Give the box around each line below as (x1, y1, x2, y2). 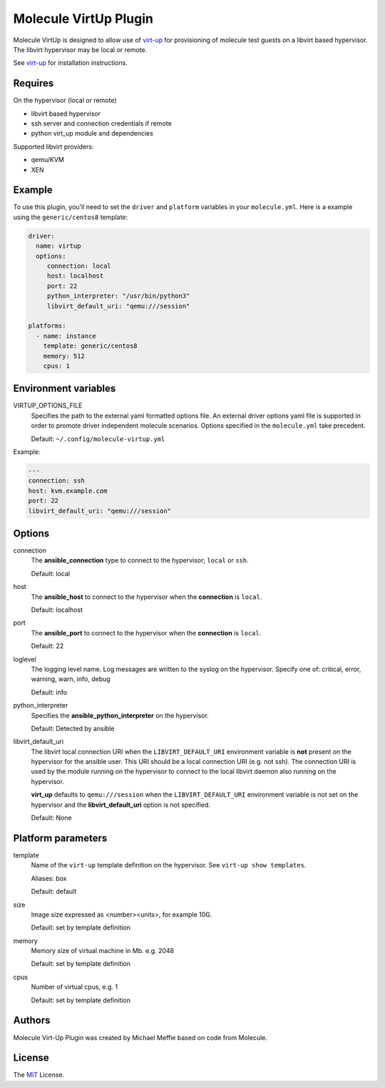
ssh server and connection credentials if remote (31, 119, 173, 128)
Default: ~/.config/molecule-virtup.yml (31, 434, 165, 443)
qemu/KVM (31, 156, 64, 164)
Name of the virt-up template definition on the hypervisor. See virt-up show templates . (31, 861, 307, 870)
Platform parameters (13, 832, 108, 844)
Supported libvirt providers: (13, 142, 94, 151)
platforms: (28, 322, 66, 330)
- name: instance (36, 332, 96, 340)
